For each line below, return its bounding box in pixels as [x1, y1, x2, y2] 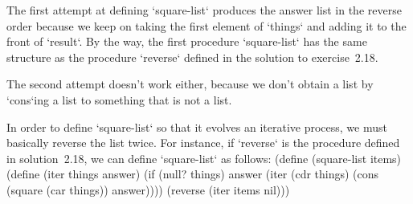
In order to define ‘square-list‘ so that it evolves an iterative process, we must [6, 118, 387, 135]
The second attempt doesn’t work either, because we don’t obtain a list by [6, 75, 374, 92]
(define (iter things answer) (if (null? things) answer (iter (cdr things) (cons [6, 165, 379, 182]
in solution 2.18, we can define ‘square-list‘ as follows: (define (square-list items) [6, 149, 402, 166]
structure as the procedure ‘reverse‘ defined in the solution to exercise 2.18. [6, 48, 378, 65]
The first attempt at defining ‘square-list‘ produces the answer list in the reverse [6, 2, 402, 18]
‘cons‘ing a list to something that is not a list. [6, 91, 232, 108]
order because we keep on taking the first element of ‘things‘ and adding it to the [6, 17, 407, 34]
